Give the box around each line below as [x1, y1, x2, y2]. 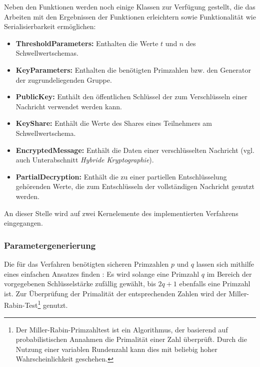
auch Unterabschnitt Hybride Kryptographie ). [15, 154, 154, 165]
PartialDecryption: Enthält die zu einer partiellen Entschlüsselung [15, 171, 227, 181]
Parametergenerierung [4, 239, 96, 251]
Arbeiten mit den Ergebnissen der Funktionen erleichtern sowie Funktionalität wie [4, 11, 256, 22]
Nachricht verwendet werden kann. [15, 101, 122, 111]
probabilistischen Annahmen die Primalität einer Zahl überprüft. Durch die [15, 334, 247, 344]
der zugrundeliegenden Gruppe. [15, 74, 112, 85]
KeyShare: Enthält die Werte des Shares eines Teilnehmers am [15, 118, 212, 128]
